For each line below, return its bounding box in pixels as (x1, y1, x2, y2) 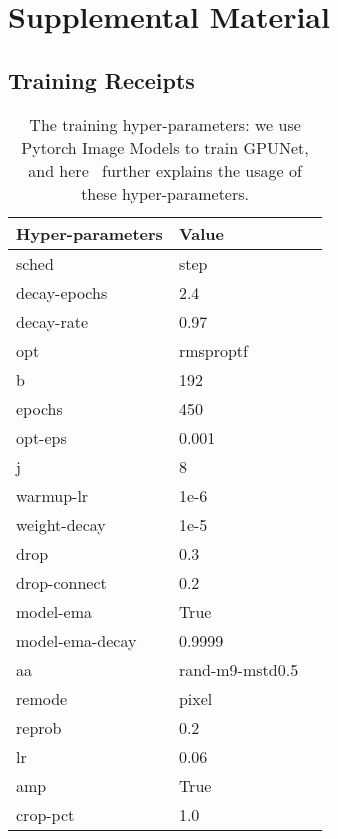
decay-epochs (16, 280, 108, 304)
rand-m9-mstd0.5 (178, 657, 299, 681)
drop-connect (16, 570, 107, 594)
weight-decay (16, 512, 106, 536)
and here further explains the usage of (28, 158, 302, 182)
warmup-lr (16, 483, 89, 507)
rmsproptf (178, 338, 248, 362)
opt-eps (16, 425, 67, 449)
